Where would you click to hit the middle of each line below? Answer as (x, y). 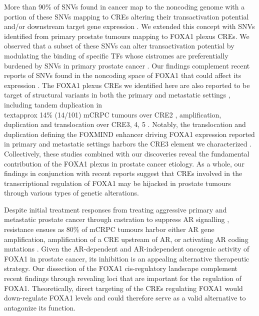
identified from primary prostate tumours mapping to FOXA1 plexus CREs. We (127, 36)
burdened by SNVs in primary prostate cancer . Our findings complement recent (127, 65)
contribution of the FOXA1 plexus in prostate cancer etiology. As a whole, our (124, 163)
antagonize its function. (40, 307)
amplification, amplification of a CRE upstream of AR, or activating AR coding (126, 239)
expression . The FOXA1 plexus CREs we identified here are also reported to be (127, 85)
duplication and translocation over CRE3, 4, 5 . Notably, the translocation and (125, 124)
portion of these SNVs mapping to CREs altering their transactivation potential (126, 16)
